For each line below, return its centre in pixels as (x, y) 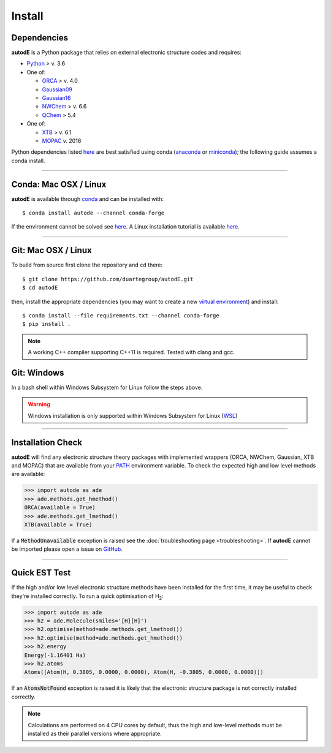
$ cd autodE (40, 288)
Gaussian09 (57, 89)
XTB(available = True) (58, 525)
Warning (39, 404)
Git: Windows (38, 373)
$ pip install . (47, 324)
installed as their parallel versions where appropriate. (95, 733)
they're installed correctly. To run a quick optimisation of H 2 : (87, 596)
